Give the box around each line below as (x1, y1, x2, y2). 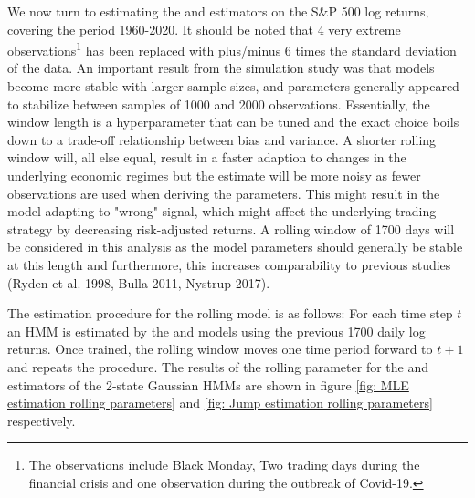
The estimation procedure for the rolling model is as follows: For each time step (7, 304, 453, 323)
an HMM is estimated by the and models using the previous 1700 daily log (7, 321, 426, 340)
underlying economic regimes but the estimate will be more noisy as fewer (7, 166, 421, 184)
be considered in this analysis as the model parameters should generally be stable (7, 237, 463, 256)
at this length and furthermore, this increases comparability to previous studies (7, 254, 451, 274)
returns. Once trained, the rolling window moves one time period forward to (7, 339, 433, 358)
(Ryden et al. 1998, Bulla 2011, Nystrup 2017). (7, 273, 270, 292)
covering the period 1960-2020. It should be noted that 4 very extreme (7, 19, 401, 38)
